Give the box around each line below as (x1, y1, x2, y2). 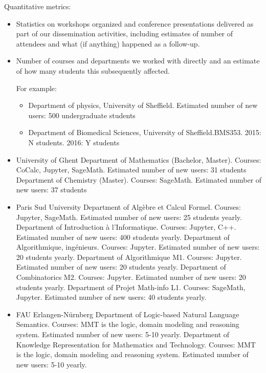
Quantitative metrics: (4, 1, 71, 11)
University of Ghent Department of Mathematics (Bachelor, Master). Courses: (16, 154, 261, 165)
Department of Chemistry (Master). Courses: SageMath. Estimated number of (16, 174, 262, 185)
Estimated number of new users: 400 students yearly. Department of (16, 231, 230, 242)
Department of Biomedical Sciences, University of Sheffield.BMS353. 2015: (28, 127, 261, 138)
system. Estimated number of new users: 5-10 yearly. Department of (16, 329, 230, 340)
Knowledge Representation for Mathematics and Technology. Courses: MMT (16, 339, 256, 349)
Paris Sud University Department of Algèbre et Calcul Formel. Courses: (16, 201, 241, 212)
